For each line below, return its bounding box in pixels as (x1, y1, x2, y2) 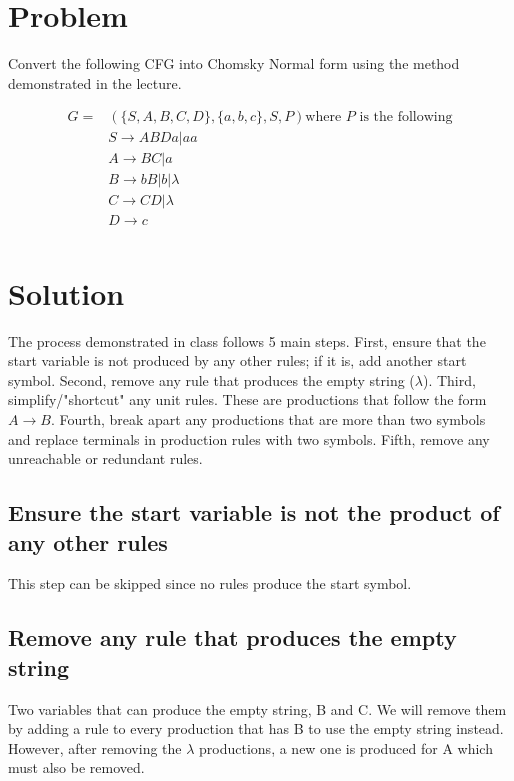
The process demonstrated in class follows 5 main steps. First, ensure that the (8, 330, 486, 351)
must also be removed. (8, 757, 145, 778)
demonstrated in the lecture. (8, 72, 182, 93)
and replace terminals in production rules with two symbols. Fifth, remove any (8, 428, 490, 449)
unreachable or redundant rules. (8, 448, 203, 469)
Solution (8, 272, 125, 313)
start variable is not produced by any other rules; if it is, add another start (8, 350, 467, 371)
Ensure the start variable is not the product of (8, 497, 500, 528)
